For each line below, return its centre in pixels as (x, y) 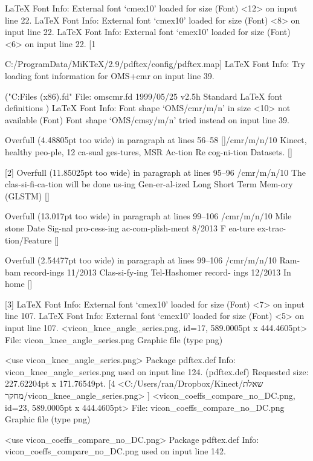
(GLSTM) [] (27, 195)
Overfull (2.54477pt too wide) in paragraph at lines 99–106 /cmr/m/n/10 (141, 260)
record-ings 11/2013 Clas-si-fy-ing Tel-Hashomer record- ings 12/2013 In (157, 272)
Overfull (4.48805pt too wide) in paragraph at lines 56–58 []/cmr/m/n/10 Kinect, (156, 140)
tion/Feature (28, 240)
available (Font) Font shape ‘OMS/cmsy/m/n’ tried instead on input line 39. (147, 119)
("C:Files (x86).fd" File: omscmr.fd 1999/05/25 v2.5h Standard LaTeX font (144, 96)
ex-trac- (272, 227)
